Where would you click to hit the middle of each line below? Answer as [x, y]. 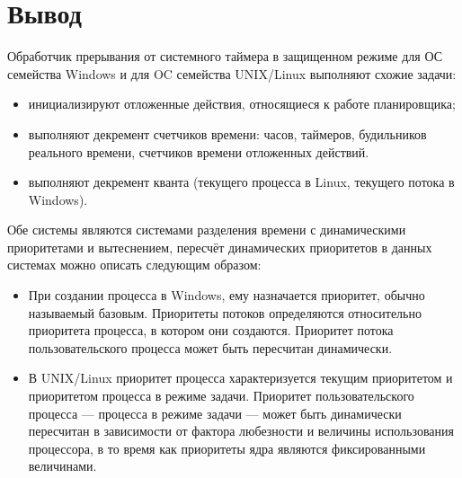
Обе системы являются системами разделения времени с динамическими [207, 230]
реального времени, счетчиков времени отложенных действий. [199, 151]
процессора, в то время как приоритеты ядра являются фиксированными [227, 448]
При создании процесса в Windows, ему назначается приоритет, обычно [227, 295]
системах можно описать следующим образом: [134, 265]
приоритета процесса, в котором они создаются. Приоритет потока [211, 330]
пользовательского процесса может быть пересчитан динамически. [210, 347]
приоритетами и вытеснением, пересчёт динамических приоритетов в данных [220, 247]
